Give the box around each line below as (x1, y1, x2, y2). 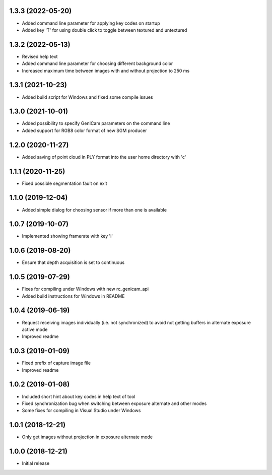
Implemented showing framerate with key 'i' (22, 233, 113, 239)
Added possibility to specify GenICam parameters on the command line (22, 120, 170, 126)
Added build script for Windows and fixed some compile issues (22, 94, 153, 100)
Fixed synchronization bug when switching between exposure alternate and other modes (22, 400, 207, 406)
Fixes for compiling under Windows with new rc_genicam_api (22, 286, 149, 292)
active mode (22, 326, 48, 332)
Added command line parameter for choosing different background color (22, 60, 173, 66)
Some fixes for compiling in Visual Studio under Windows (22, 408, 141, 414)
